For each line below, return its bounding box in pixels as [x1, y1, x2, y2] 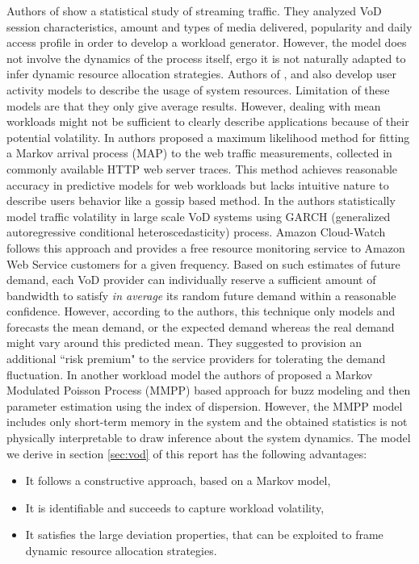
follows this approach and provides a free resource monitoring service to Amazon [6, 239, 405, 256]
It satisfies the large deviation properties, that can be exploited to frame [25, 526, 383, 543]
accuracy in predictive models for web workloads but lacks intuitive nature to [6, 176, 389, 193]
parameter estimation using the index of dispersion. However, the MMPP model [6, 397, 403, 414]
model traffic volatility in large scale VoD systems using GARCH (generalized [6, 207, 391, 224]
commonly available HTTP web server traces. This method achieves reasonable [6, 160, 398, 177]
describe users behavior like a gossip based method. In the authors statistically [6, 192, 396, 209]
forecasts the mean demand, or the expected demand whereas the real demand [6, 318, 395, 335]
